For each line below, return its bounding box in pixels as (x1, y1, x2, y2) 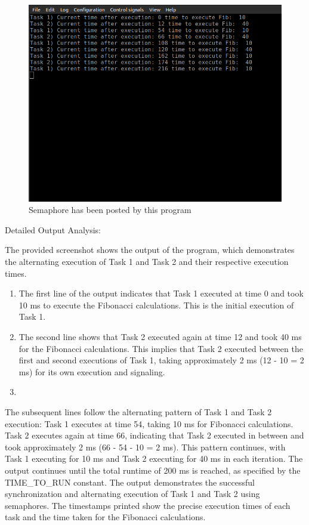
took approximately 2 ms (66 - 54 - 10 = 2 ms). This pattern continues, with (5, 440, 286, 453)
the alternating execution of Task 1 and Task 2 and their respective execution (5, 255, 289, 268)
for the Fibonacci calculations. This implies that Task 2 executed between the (18, 342, 303, 354)
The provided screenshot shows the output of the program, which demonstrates (5, 243, 295, 256)
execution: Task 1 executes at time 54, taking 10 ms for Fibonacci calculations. (5, 417, 293, 430)
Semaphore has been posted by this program (29, 203, 191, 216)
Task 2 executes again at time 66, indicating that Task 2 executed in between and (5, 429, 304, 441)
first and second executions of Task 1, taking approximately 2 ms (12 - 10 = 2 (18, 354, 304, 366)
